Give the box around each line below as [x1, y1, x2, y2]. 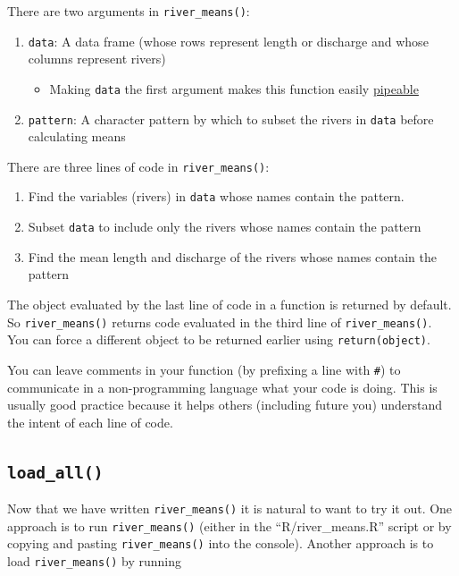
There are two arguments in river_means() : [7, 2, 250, 20]
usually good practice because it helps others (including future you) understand [7, 395, 443, 414]
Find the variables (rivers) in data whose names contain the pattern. [28, 187, 405, 206]
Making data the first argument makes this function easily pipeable [49, 79, 419, 97]
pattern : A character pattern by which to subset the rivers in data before [28, 109, 434, 128]
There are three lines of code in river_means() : [7, 157, 270, 175]
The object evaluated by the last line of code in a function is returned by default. [7, 294, 452, 313]
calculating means [28, 127, 126, 146]
